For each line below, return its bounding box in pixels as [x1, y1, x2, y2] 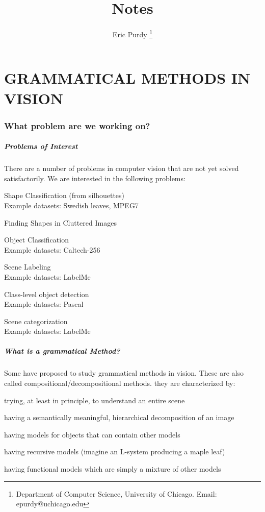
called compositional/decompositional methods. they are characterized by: [4, 378, 235, 388]
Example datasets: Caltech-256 [4, 244, 100, 255]
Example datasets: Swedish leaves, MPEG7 [4, 200, 139, 210]
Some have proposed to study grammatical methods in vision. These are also [4, 368, 244, 378]
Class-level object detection [4, 288, 89, 299]
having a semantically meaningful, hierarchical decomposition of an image [4, 412, 234, 423]
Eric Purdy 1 [112, 28, 153, 39]
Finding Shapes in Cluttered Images [4, 217, 117, 228]
